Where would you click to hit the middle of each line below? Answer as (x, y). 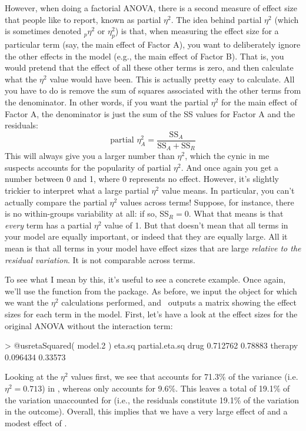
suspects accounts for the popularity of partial (88, 167)
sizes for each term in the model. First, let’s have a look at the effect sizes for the (151, 314)
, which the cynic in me (227, 156)
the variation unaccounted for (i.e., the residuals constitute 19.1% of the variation (152, 399)
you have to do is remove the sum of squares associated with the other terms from (153, 90)
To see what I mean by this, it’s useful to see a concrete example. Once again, (145, 279)
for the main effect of (259, 102)
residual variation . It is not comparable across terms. (100, 259)
